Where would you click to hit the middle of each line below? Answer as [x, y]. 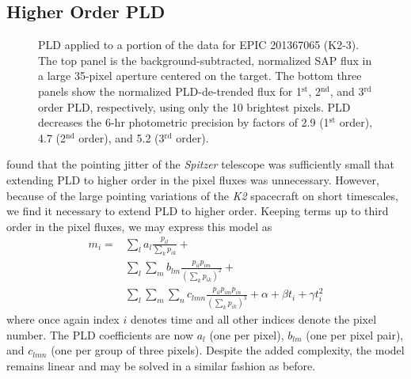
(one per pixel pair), [355, 334]
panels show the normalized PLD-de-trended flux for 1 [170, 91]
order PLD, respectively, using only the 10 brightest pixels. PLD [194, 106]
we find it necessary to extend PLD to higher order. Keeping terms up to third [198, 211]
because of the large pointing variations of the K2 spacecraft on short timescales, [202, 195]
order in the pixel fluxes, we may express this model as [139, 226]
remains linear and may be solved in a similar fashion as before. [161, 366]
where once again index [63, 319]
